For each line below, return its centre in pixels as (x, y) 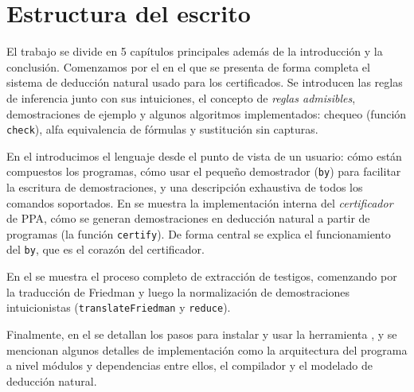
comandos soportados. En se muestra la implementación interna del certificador (200, 202)
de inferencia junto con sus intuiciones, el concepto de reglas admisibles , (181, 97)
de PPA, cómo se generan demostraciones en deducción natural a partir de (188, 218)
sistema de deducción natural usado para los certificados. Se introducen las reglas (205, 82)
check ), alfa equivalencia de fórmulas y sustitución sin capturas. (162, 129)
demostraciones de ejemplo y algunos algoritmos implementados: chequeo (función (207, 113)
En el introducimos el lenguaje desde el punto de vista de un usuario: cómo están (204, 155)
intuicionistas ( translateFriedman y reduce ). (119, 307)
